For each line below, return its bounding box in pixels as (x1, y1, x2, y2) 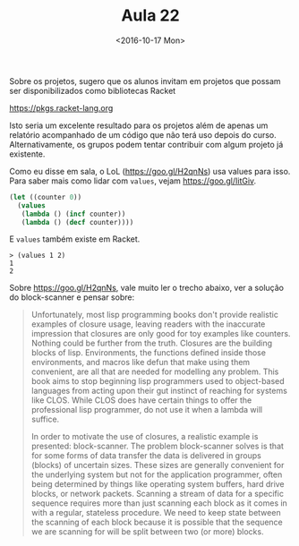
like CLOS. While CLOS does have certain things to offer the (30, 395, 252, 405)
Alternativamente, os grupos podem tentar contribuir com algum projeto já (9, 139, 284, 149)
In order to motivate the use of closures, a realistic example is (30, 431, 259, 442)
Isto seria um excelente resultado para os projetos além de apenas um (9, 120, 269, 131)
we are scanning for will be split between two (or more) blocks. (30, 526, 264, 537)
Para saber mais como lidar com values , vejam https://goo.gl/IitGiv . (9, 175, 257, 186)
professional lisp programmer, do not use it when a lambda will (30, 405, 262, 415)
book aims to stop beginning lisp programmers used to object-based (30, 376, 285, 387)
